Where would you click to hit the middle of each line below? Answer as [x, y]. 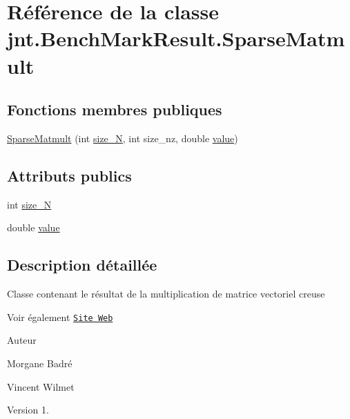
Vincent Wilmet [41, 386]
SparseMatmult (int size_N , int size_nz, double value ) [123, 138]
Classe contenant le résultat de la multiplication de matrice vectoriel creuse [166, 294]
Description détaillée [82, 265]
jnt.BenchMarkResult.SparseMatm [176, 38]
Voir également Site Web [60, 316]
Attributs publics [69, 175]
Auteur [22, 340]
